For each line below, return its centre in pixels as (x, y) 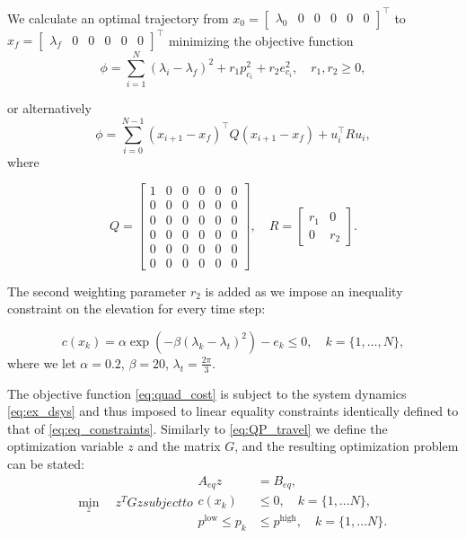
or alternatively (49, 108)
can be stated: (46, 464)
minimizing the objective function (261, 40)
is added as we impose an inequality (304, 291)
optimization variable (66, 446)
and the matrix (179, 446)
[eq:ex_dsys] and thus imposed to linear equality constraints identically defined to (233, 411)
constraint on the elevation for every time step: (136, 309)
